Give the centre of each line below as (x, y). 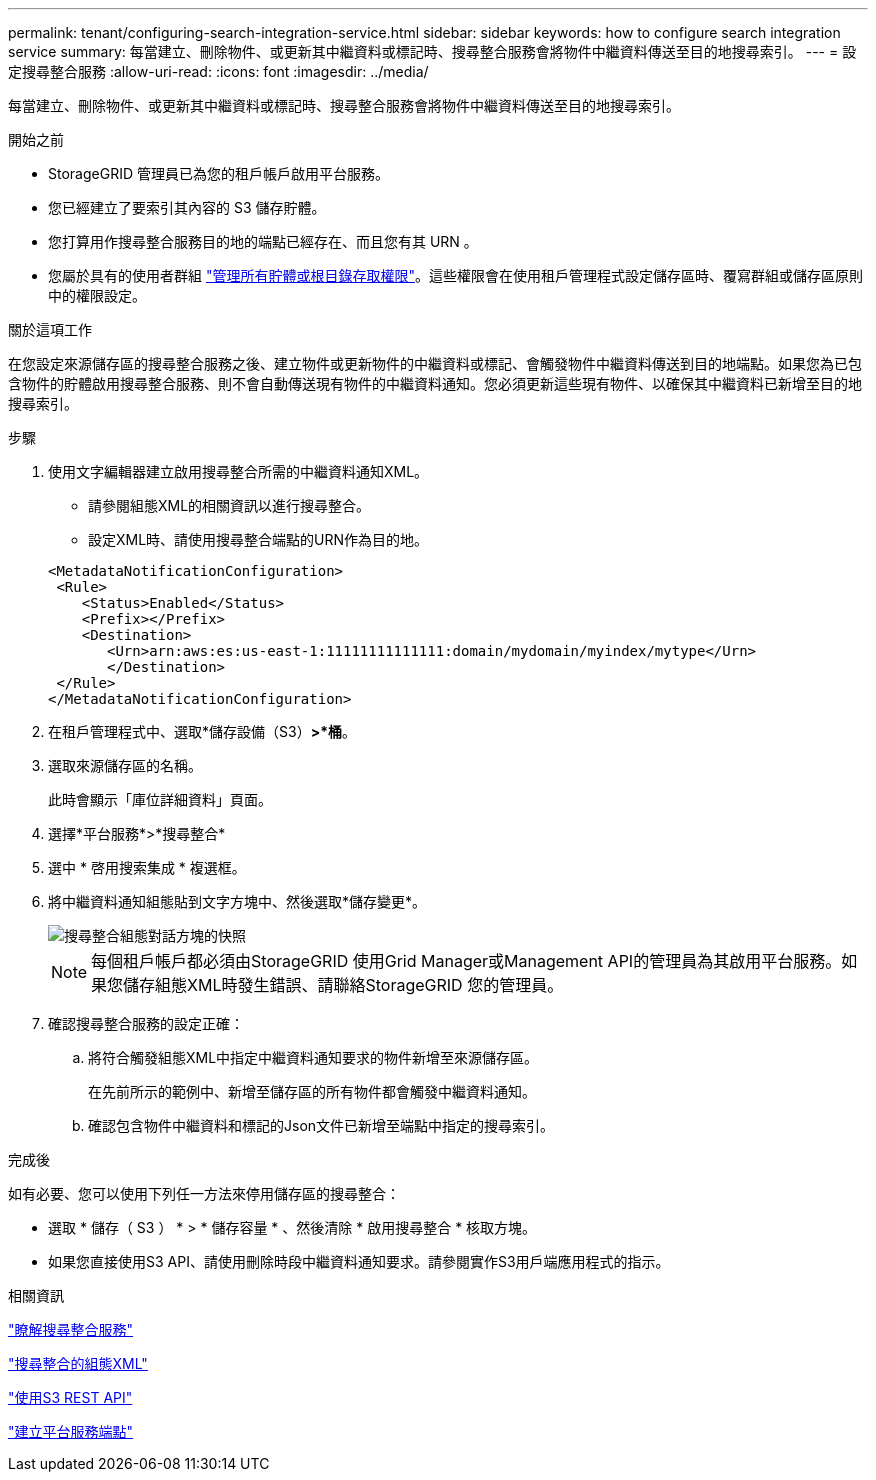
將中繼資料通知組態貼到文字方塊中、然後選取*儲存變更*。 (237, 901)
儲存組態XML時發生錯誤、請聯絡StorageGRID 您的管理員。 (343, 985)
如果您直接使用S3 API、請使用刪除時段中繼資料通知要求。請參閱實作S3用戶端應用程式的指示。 (359, 1261)
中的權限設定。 (97, 295)
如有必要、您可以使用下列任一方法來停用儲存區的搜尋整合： (204, 1193)
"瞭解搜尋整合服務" (71, 1329)
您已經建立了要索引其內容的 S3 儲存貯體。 (187, 207)
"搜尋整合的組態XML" (78, 1363)
